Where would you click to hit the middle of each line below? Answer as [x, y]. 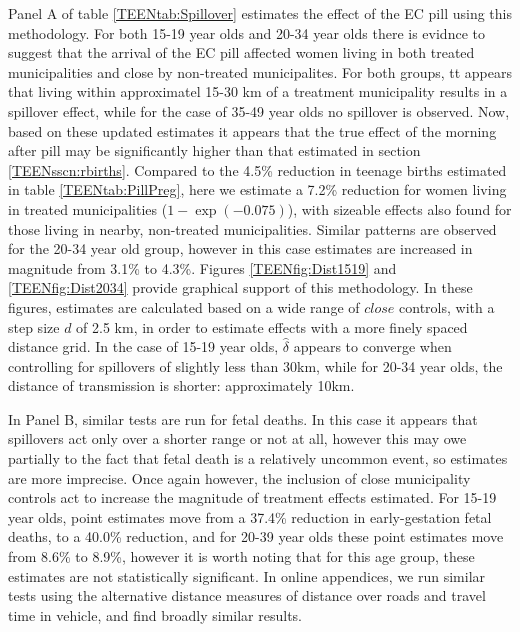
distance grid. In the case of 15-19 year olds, [143, 346]
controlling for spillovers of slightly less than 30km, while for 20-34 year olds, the [255, 365]
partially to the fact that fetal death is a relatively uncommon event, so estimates [258, 458]
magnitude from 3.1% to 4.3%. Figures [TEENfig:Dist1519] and [202, 267]
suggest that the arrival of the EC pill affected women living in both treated [241, 52]
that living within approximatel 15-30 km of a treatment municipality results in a [258, 91]
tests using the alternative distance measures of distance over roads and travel [247, 595]
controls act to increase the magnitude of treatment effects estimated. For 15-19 [252, 497]
